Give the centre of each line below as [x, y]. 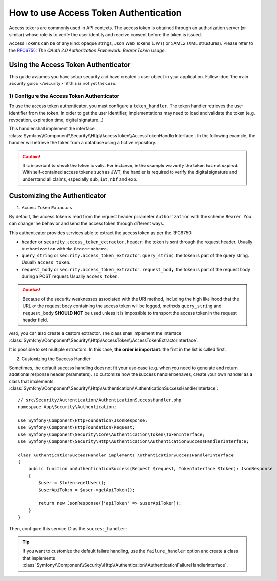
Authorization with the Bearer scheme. [65, 249]
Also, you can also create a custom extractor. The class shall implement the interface [95, 333]
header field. [35, 320]
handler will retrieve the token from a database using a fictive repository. [83, 143]
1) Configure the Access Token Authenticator [64, 96]
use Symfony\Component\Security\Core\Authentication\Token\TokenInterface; [111, 434]
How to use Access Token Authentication [95, 13]
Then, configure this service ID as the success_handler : [68, 528]
